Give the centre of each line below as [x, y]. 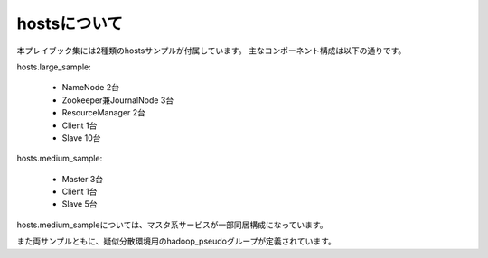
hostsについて [70, 23]
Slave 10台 [81, 138]
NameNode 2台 [90, 88]
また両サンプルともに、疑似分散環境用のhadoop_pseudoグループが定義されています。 [176, 241]
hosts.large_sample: [54, 67]
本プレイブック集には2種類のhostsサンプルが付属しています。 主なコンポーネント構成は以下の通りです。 [211, 51]
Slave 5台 [80, 204]
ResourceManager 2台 [104, 113]
